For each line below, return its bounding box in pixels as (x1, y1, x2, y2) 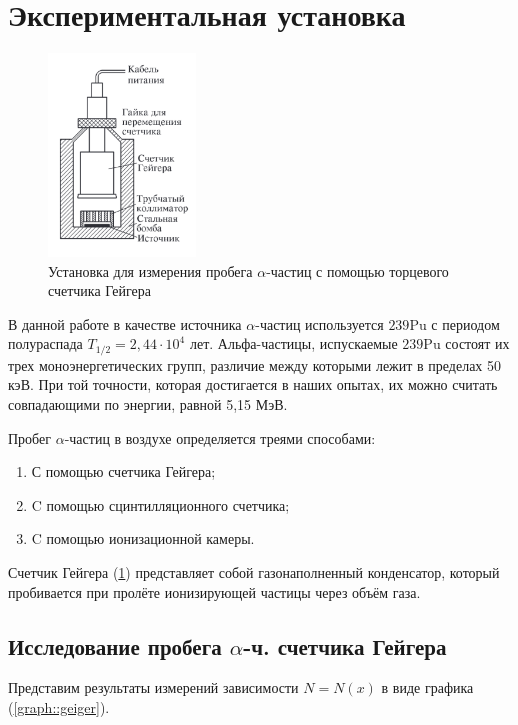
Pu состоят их (423, 333, 510, 354)
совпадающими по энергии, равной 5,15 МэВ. (8, 393, 288, 414)
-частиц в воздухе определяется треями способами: (64, 427, 376, 448)
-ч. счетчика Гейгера (243, 630, 447, 661)
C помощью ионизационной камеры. (31, 528, 255, 549)
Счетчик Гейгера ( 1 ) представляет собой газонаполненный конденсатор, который (8, 561, 500, 582)
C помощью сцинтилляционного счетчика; (31, 494, 290, 515)
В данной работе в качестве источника (8, 313, 242, 334)
